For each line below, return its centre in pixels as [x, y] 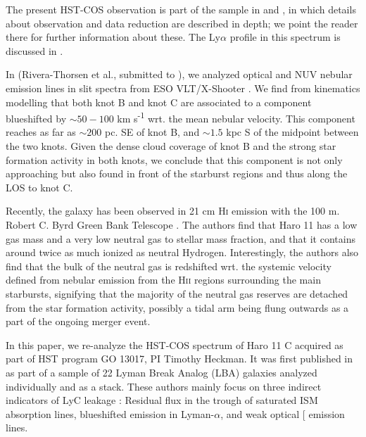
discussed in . [34, 50]
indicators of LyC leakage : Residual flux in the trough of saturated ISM [162, 400]
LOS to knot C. [39, 187]
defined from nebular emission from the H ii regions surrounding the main [163, 280]
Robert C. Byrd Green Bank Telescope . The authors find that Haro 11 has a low [182, 224]
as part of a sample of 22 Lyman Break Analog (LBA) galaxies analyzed [162, 372]
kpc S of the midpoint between [292, 132]
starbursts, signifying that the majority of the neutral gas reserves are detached [177, 293]
